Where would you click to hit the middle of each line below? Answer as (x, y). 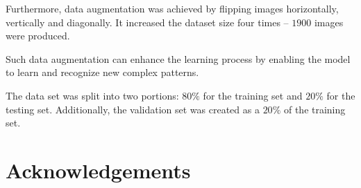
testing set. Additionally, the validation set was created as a (133, 109)
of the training (314, 109)
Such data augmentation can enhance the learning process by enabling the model (178, 58)
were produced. (38, 36)
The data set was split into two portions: (92, 95)
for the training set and (253, 95)
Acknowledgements (98, 170)
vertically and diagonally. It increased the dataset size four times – (147, 22)
